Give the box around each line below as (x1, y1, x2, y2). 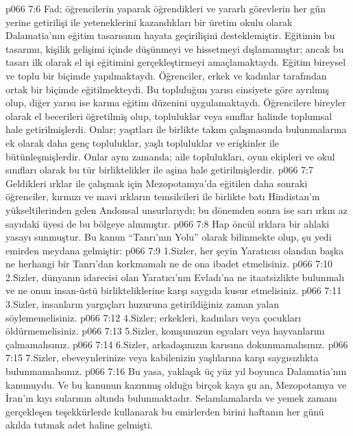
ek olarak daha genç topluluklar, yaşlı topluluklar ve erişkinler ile (5, 135, 280, 149)
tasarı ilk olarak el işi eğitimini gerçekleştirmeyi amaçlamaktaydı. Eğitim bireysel (5, 55, 346, 69)
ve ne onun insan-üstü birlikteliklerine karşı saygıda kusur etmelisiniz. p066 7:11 (5, 283, 342, 298)
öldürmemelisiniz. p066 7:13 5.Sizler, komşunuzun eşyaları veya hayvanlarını (5, 324, 325, 338)
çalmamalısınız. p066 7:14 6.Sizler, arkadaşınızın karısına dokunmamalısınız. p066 (5, 337, 348, 351)
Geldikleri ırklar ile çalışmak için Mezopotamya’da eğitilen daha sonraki (5, 175, 308, 190)
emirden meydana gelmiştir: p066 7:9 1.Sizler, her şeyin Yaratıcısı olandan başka (5, 243, 344, 257)
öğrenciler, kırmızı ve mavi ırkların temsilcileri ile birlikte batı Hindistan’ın (5, 189, 320, 204)
